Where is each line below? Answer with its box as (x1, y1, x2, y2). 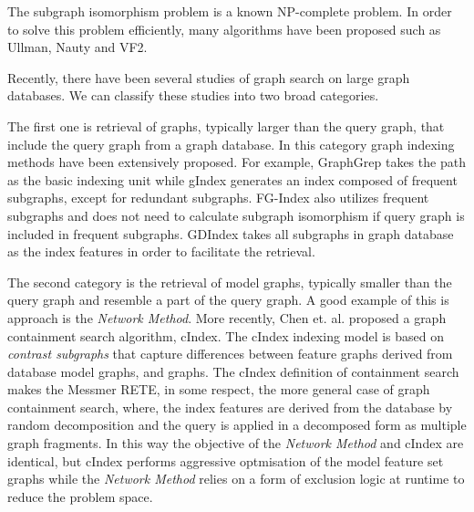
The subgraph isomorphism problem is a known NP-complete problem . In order (7, 2, 452, 20)
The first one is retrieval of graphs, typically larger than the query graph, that (7, 116, 445, 135)
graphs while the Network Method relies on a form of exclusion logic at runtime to (7, 469, 465, 488)
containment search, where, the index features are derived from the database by (7, 397, 453, 416)
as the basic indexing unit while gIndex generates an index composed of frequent (7, 170, 458, 189)
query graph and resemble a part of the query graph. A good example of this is (7, 290, 449, 309)
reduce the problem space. (7, 486, 153, 506)
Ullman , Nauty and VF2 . (7, 37, 148, 57)
